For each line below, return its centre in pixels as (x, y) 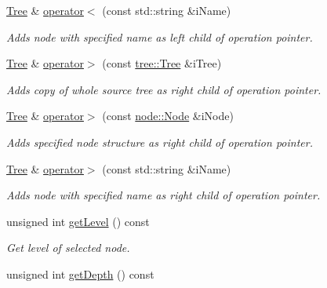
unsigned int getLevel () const (78, 221)
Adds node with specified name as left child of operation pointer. (160, 36)
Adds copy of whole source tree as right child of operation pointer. (164, 89)
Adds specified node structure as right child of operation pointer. (160, 142)
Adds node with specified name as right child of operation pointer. (163, 195)
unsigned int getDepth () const (80, 273)
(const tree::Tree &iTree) (162, 63)
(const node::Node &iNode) (168, 116)
